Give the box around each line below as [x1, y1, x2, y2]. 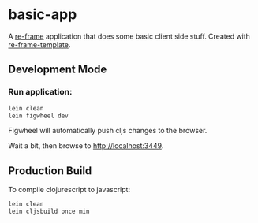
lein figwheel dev [8, 112, 69, 120]
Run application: [8, 87, 73, 98]
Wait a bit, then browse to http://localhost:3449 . [8, 141, 164, 151]
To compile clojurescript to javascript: [8, 185, 131, 195]
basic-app [8, 6, 77, 24]
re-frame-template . [8, 39, 71, 49]
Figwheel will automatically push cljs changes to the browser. [8, 126, 208, 136]
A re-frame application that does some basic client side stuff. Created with [8, 32, 251, 41]
